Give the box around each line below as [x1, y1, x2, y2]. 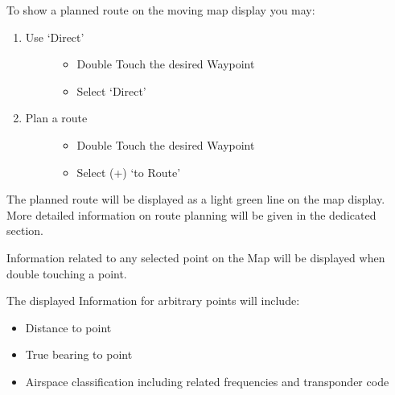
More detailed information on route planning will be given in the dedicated [6, 206, 376, 223]
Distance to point [25, 319, 112, 335]
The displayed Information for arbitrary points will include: [6, 292, 300, 309]
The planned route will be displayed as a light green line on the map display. [6, 191, 385, 208]
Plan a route [25, 109, 88, 126]
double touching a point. [6, 265, 127, 282]
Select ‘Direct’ [76, 82, 146, 99]
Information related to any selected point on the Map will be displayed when [6, 249, 385, 265]
